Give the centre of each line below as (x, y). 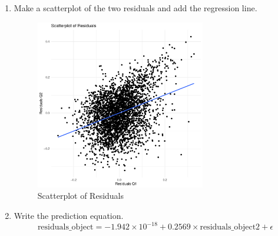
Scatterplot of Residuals (81, 196)
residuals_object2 (230, 227)
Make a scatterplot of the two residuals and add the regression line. (135, 8)
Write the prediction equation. (69, 215)
